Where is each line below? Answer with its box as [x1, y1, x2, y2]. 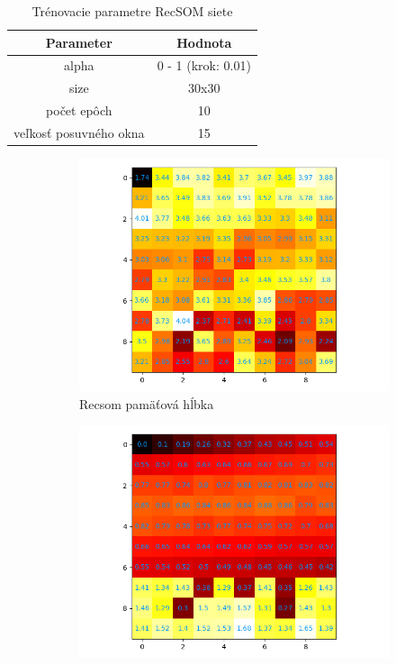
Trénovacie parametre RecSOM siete [31, 2, 233, 20]
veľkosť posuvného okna [13, 123, 145, 141]
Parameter [45, 32, 112, 51]
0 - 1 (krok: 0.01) [157, 56, 251, 75]
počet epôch [46, 101, 112, 120]
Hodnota [176, 32, 232, 51]
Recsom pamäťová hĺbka [79, 394, 214, 413]
